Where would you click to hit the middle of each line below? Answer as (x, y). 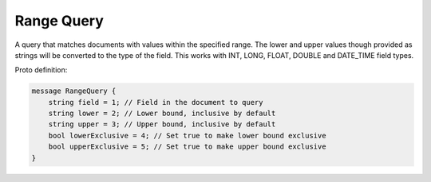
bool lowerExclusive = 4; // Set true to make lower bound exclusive (187, 136)
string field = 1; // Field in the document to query (156, 102)
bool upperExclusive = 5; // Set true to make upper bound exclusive (187, 147)
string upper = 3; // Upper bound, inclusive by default (162, 124)
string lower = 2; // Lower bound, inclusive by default (162, 114)
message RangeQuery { (74, 91)
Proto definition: (41, 70)
